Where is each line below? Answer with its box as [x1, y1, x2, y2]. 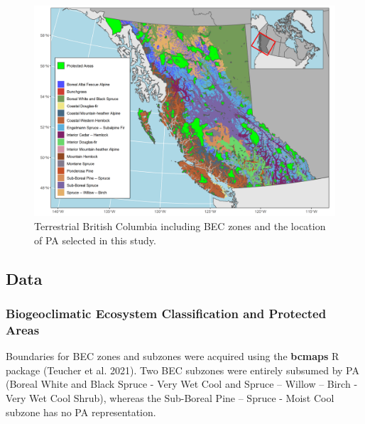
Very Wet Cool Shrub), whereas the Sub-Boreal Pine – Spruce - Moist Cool [6, 390, 334, 405]
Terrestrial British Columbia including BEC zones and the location [34, 219, 326, 234]
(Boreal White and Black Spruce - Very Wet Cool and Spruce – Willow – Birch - [6, 376, 358, 391]
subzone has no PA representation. [6, 404, 156, 419]
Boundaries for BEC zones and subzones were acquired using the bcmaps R [6, 349, 339, 364]
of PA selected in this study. [34, 232, 156, 247]
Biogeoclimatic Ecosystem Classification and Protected [6, 304, 327, 322]
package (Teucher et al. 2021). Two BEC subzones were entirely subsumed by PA [6, 362, 359, 377]
